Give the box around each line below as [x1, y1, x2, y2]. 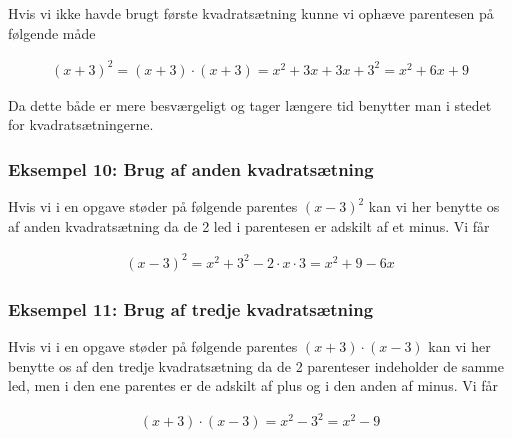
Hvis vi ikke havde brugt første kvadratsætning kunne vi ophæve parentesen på [8, 3, 494, 23]
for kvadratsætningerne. [8, 114, 154, 135]
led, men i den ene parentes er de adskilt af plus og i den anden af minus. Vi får [8, 375, 499, 396]
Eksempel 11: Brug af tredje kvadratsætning [8, 296, 374, 321]
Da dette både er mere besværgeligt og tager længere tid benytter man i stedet [8, 94, 492, 115]
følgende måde [8, 22, 96, 43]
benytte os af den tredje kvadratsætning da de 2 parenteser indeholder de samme [8, 355, 504, 376]
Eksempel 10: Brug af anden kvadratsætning [8, 156, 374, 181]
